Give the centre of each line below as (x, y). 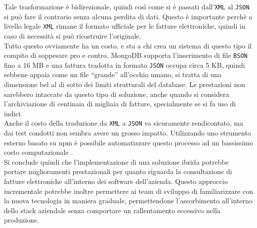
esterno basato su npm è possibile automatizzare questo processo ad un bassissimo (128, 142)
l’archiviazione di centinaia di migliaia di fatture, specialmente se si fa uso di (120, 104)
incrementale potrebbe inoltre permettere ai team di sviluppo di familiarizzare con (128, 191)
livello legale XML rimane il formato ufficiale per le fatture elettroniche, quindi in (125, 26)
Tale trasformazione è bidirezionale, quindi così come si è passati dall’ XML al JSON (127, 6)
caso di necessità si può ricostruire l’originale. (73, 35)
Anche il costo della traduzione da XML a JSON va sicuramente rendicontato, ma (124, 123)
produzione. (22, 220)
